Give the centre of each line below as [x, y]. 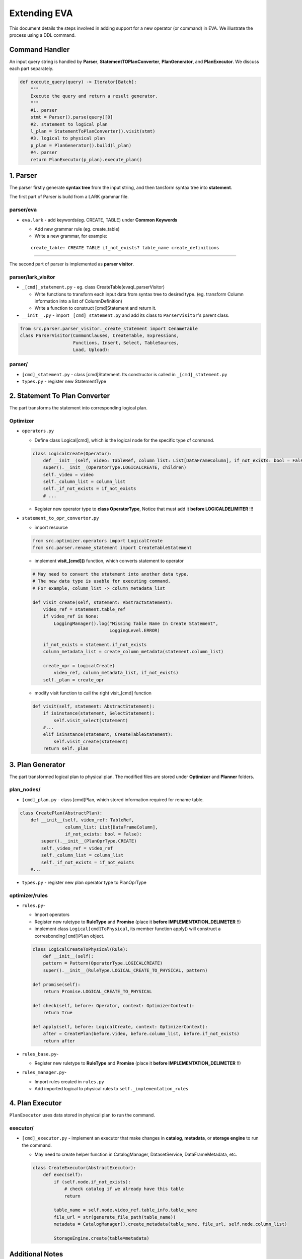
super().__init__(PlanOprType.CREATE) [89, 841]
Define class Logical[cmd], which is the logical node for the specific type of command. [125, 440]
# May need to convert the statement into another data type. [111, 574]
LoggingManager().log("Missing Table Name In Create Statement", [136, 623]
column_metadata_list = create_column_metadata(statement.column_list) [133, 652]
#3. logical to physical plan [68, 138]
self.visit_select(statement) [91, 720]
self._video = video [68, 474]
